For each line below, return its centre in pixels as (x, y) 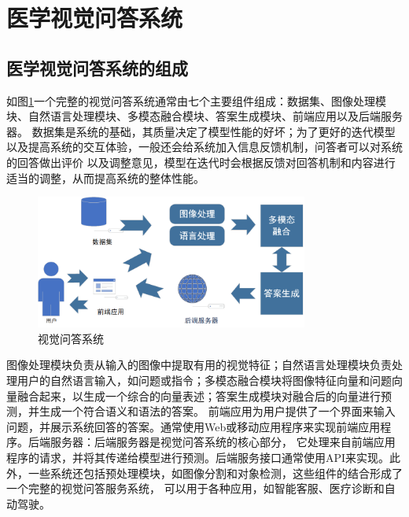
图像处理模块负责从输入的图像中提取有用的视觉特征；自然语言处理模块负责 (199, 365)
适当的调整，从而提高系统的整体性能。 (105, 177)
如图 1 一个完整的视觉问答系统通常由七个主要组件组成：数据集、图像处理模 (196, 100)
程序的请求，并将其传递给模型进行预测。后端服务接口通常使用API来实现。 (198, 457)
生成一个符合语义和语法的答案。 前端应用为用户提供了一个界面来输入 (217, 411)
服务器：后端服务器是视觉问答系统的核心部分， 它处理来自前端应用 (223, 442)
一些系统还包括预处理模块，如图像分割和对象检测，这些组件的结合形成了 (215, 473)
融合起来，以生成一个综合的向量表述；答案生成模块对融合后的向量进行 (199, 395)
